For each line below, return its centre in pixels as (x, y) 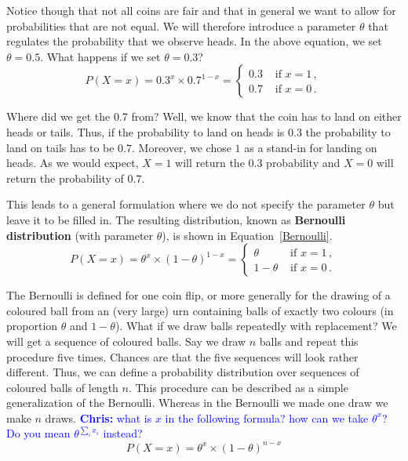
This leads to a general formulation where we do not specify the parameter (186, 204)
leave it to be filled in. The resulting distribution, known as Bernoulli (176, 219)
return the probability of (65, 178)
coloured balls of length (62, 387)
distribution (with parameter (80, 235)
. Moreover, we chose (182, 147)
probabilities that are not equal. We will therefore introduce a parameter (181, 25)
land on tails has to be (60, 147)
